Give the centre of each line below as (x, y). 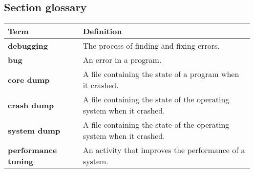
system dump (34, 130)
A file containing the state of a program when (161, 74)
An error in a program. (122, 60)
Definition (102, 31)
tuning (21, 161)
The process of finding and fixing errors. (151, 46)
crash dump (31, 105)
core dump (29, 79)
